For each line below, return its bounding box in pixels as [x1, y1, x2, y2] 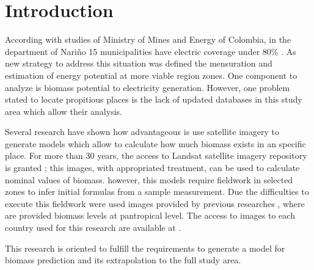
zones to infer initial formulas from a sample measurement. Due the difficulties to [5, 185, 309, 198]
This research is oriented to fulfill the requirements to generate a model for [5, 241, 285, 254]
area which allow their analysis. [5, 104, 122, 117]
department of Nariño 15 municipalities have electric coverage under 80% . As [5, 45, 296, 57]
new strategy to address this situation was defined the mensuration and [5, 57, 272, 70]
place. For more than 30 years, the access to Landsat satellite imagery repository [5, 149, 307, 162]
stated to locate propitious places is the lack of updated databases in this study [5, 93, 302, 106]
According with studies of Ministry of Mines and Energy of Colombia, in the [5, 33, 291, 46]
